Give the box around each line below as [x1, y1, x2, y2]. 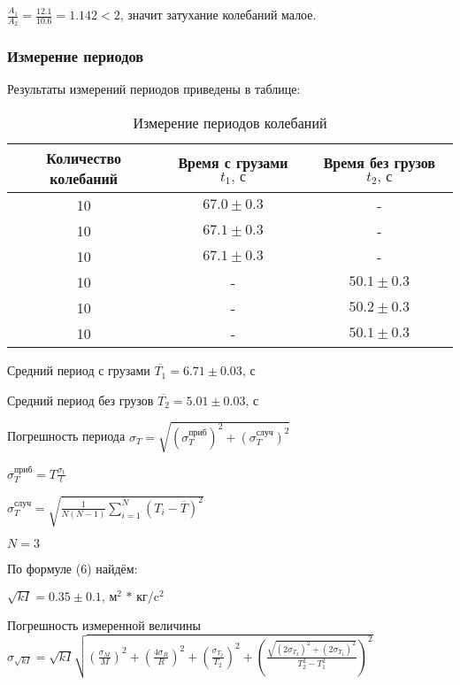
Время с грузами [178, 151, 288, 173]
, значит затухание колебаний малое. [119, 5, 317, 23]
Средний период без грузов [7, 390, 154, 409]
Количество [46, 148, 121, 169]
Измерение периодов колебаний [133, 112, 327, 134]
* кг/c [126, 590, 160, 604]
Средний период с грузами [7, 361, 150, 380]
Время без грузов [323, 151, 435, 173]
